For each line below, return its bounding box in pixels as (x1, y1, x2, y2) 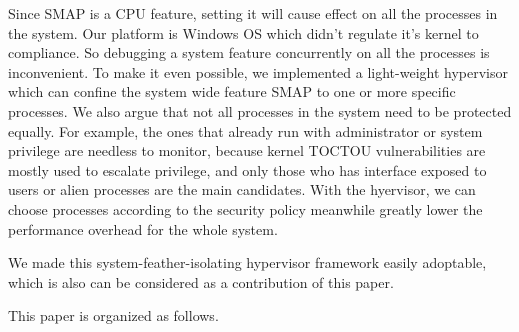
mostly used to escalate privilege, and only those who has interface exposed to (8, 159, 487, 180)
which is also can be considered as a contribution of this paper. (8, 271, 394, 292)
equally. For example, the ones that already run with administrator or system (8, 120, 483, 141)
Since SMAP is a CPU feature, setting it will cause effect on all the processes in (8, 3, 498, 23)
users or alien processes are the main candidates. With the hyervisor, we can (8, 179, 476, 200)
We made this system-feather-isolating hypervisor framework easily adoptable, (8, 252, 487, 273)
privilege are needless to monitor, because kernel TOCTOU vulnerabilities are (8, 140, 486, 161)
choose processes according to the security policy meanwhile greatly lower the (8, 198, 483, 219)
